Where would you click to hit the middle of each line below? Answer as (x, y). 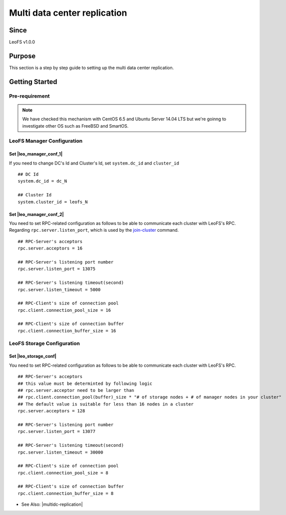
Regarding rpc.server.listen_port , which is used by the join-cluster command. (94, 230)
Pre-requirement (29, 96)
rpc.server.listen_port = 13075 (57, 269)
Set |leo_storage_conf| (33, 356)
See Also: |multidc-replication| (52, 504)
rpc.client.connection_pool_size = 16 (65, 310)
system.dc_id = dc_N (42, 181)
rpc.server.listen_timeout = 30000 (61, 452)
